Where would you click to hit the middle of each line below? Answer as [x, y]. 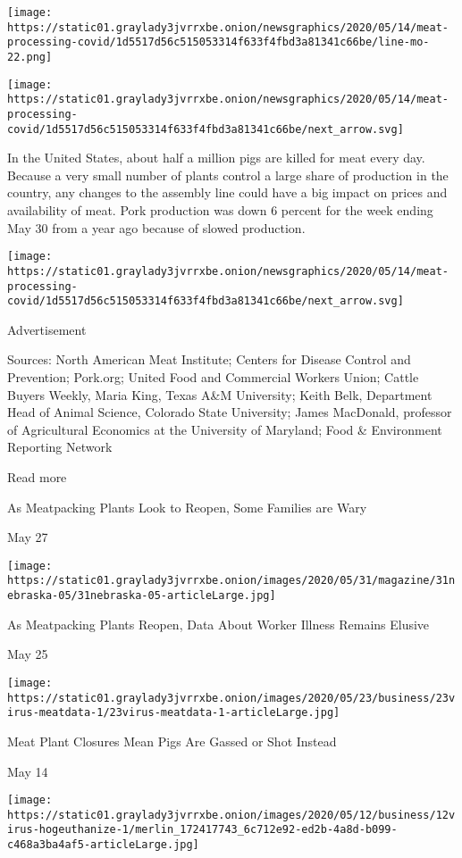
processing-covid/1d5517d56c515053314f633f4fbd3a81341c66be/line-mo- [218, 42]
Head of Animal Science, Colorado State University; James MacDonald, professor [230, 412]
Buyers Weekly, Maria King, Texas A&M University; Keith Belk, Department [220, 394]
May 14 [28, 771]
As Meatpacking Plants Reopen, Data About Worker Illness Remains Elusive [218, 624]
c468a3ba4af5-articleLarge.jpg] [103, 845]
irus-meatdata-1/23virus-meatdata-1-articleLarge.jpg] [174, 713]
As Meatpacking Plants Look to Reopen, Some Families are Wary [187, 507]
